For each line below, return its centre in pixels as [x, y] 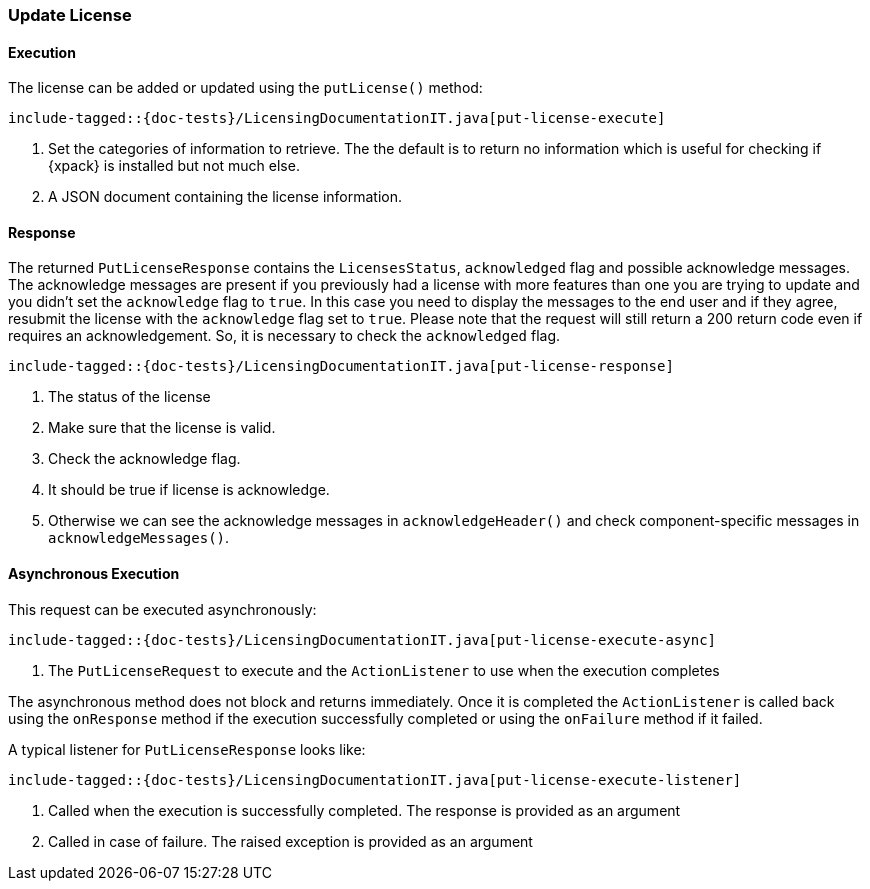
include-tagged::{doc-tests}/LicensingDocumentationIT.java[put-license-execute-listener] [375, 779]
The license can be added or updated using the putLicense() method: [245, 88]
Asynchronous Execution [94, 574]
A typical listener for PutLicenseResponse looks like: [187, 749]
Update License [70, 15]
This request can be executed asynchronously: [162, 609]
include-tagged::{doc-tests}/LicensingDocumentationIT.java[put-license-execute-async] [362, 639]
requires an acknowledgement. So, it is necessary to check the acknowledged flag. [284, 336]
